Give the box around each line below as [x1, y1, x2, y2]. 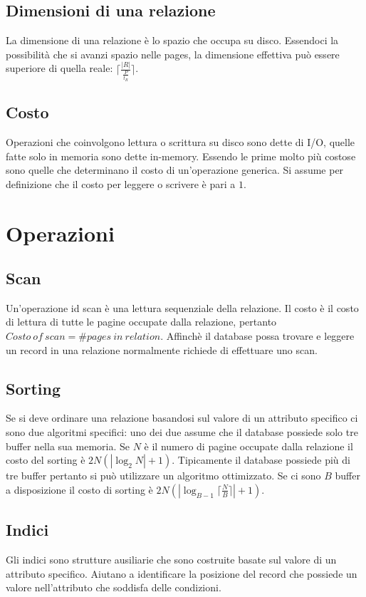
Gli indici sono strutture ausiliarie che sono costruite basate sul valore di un [6, 552, 337, 567]
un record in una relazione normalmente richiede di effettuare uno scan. [6, 342, 318, 357]
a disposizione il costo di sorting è [6, 482, 153, 497]
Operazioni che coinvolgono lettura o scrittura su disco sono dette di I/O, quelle [6, 134, 355, 149]
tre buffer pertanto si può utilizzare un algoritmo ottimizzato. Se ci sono [6, 468, 321, 483]
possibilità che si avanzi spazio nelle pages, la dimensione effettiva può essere [6, 46, 340, 61]
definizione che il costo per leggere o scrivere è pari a [6, 176, 236, 191]
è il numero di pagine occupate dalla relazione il [144, 438, 353, 453]
